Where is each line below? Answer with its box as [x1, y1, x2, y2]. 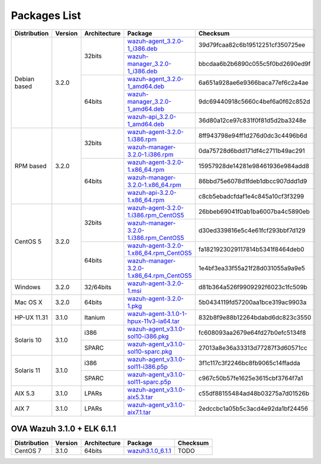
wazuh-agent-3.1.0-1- [127, 309, 187, 318]
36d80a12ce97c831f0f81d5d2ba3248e [198, 116, 307, 124]
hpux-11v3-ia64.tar [127, 317, 180, 325]
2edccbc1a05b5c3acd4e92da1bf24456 [198, 404, 309, 412]
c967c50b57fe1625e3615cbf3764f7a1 [198, 374, 303, 382]
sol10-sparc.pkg [127, 347, 173, 356]
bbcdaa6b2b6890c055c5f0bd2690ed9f [198, 59, 311, 68]
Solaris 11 [14, 366, 41, 375]
